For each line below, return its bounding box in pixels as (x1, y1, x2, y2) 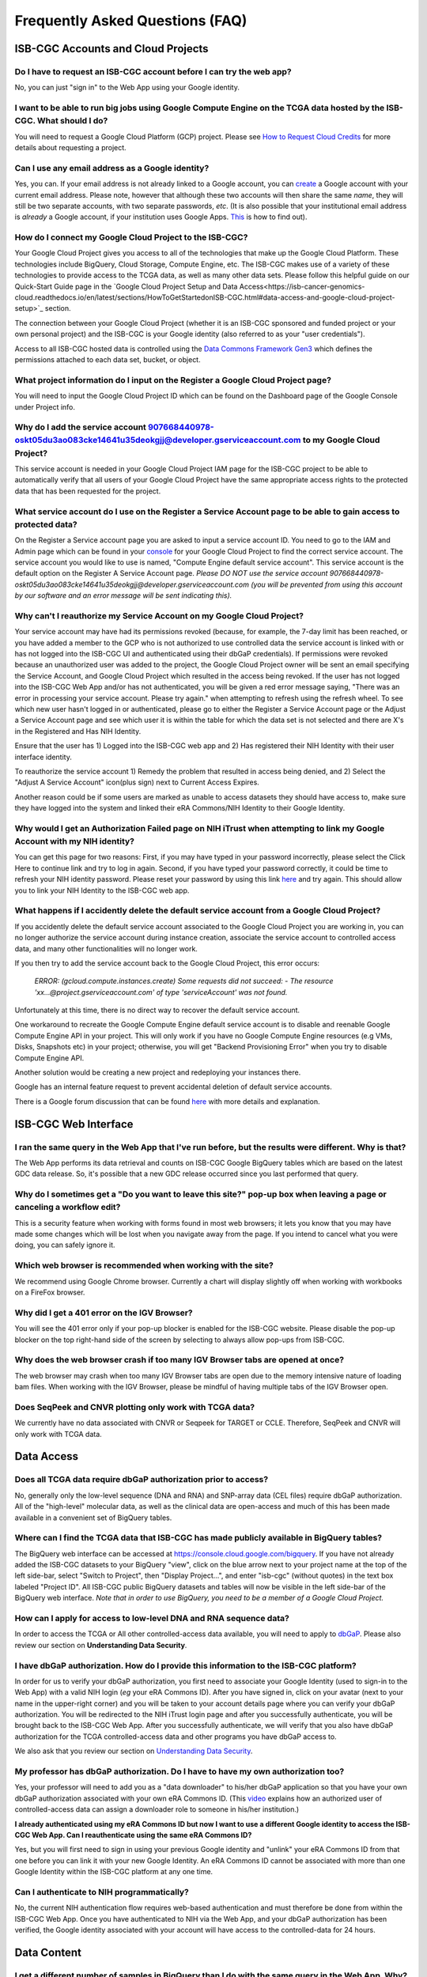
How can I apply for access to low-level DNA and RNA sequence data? (14, 1613, 290, 1624)
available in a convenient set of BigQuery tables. (14, 1513, 172, 1522)
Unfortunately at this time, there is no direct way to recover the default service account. (14, 1005, 300, 1015)
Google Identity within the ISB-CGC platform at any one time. (14, 1867, 213, 1877)
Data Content (14, 1945, 82, 1959)
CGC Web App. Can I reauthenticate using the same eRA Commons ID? (14, 1830, 252, 1839)
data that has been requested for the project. (14, 486, 161, 496)
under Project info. (14, 402, 75, 411)
